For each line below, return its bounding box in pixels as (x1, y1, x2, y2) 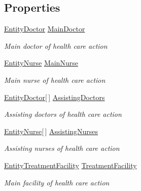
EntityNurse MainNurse (4, 57, 78, 68)
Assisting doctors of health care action (4, 109, 122, 119)
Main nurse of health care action (4, 74, 105, 85)
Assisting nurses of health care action (4, 143, 120, 153)
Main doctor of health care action (4, 40, 108, 51)
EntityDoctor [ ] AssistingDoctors (4, 91, 105, 102)
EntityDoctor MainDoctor (4, 23, 85, 34)
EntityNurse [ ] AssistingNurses (4, 125, 98, 136)
